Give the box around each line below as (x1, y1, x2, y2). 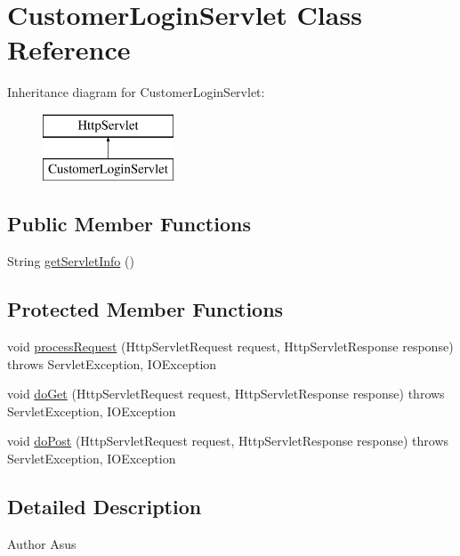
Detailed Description (7, 493, 202, 520)
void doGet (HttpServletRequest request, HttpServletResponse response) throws (7, 384, 445, 403)
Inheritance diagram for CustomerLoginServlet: (7, 83, 265, 101)
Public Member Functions (7, 210, 251, 238)
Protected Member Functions (7, 295, 284, 323)
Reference (7, 31, 131, 68)
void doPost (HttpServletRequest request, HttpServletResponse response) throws (7, 431, 449, 450)
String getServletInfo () (7, 252, 134, 270)
